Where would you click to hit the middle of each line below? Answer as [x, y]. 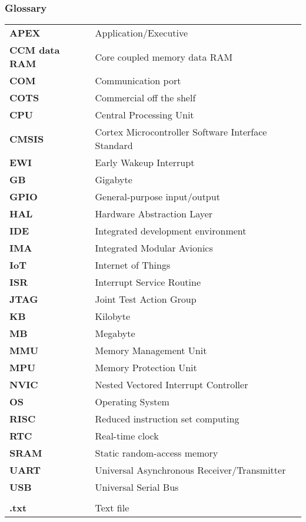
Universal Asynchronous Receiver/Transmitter [190, 470]
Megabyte [115, 333]
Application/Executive [142, 33]
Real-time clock [127, 436]
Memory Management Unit [151, 351]
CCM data [35, 50]
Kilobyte [113, 316]
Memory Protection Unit [146, 368]
